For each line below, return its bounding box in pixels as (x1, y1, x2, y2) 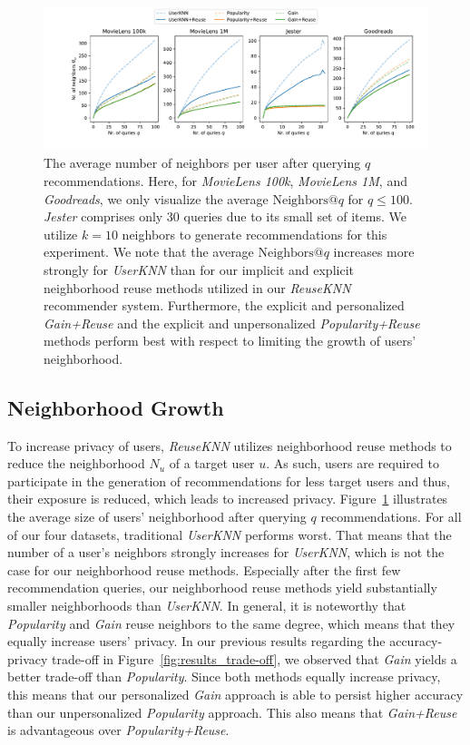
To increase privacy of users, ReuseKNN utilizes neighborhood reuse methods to (7, 436, 452, 455)
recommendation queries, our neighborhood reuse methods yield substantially (7, 578, 437, 597)
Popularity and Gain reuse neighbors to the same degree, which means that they (7, 613, 455, 632)
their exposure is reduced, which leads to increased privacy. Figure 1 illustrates (7, 489, 448, 508)
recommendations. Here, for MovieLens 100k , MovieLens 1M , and (44, 171, 407, 190)
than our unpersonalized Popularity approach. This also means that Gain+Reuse (7, 702, 457, 721)
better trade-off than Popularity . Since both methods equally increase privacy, (7, 667, 441, 686)
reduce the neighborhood (7, 454, 145, 473)
